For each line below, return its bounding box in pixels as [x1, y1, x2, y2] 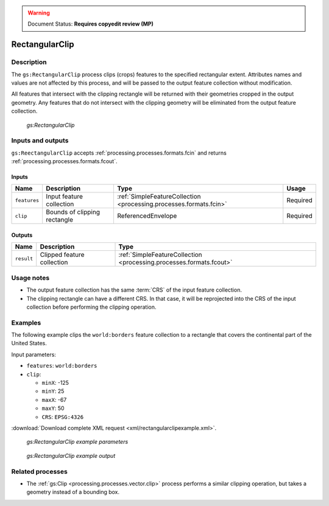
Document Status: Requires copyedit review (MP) [27, 20, 154, 27]
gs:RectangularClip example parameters [26, 438, 129, 446]
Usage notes [11, 273, 50, 282]
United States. [11, 340, 47, 347]
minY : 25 [41, 387, 65, 395]
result [15, 255, 34, 262]
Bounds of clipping [46, 208, 101, 216]
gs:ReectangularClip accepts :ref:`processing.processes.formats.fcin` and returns [11, 149, 227, 156]
